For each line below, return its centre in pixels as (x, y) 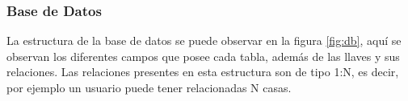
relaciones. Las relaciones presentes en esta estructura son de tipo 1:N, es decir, (203, 72)
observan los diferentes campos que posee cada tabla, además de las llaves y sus (203, 56)
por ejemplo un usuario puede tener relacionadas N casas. (149, 87)
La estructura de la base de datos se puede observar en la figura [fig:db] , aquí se (204, 40)
